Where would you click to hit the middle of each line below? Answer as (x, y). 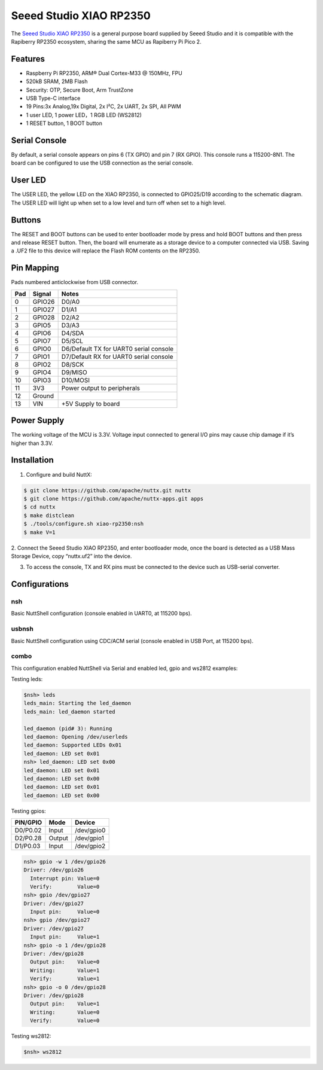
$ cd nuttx (39, 507)
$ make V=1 (39, 532)
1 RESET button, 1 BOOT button (64, 123)
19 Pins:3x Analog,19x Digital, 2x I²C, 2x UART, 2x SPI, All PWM (104, 106)
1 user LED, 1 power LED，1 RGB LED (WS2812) (84, 115)
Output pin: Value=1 (65, 1004)
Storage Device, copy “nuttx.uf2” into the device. (71, 556)
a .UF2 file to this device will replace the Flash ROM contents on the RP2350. (106, 251)
